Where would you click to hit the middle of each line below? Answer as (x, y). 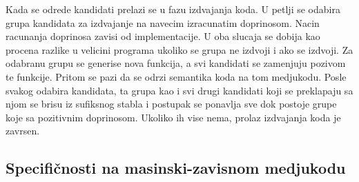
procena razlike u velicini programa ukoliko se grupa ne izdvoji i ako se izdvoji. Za (179, 49)
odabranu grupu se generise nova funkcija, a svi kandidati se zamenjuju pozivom (176, 63)
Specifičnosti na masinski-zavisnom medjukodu (176, 168)
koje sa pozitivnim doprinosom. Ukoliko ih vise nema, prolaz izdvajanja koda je (173, 117)
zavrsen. (23, 131)
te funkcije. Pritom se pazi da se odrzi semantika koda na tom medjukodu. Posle (176, 76)
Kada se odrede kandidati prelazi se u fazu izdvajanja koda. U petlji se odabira (173, 9)
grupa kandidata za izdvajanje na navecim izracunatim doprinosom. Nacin (163, 22)
